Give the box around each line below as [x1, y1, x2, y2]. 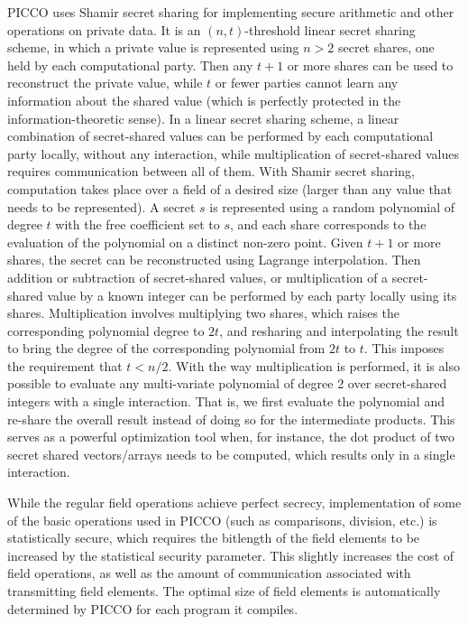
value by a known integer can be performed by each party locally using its [47, 285, 457, 304]
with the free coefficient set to [55, 215, 220, 234]
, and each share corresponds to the [230, 215, 427, 234]
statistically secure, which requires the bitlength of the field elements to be [7, 528, 420, 547]
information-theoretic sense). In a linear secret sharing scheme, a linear [7, 108, 399, 127]
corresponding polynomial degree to [7, 321, 205, 340]
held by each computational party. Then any [7, 55, 253, 74]
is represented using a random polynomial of [209, 197, 455, 216]
